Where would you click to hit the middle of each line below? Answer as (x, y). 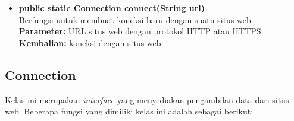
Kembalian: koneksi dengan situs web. (91, 42)
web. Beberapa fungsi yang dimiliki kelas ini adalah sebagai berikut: (129, 111)
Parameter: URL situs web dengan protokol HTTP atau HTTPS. (141, 31)
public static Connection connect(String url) (112, 8)
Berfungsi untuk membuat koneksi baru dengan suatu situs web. (136, 19)
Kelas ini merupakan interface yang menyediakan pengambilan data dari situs (147, 99)
